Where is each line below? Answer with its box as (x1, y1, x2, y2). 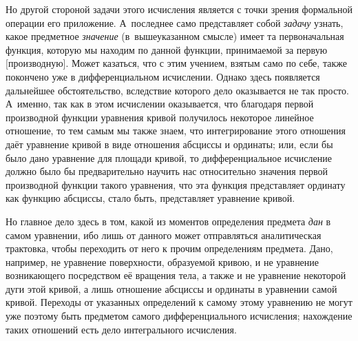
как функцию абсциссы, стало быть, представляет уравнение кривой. (6, 191, 295, 205)
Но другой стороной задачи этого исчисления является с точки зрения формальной (6, 2, 352, 16)
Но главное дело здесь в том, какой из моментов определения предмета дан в (6, 214, 331, 228)
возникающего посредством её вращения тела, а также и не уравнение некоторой (6, 268, 346, 282)
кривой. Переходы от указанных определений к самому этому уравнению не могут (6, 295, 352, 309)
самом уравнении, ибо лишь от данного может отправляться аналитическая (6, 227, 322, 242)
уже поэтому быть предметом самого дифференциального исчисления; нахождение (6, 309, 352, 323)
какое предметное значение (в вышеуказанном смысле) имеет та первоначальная (6, 29, 344, 43)
